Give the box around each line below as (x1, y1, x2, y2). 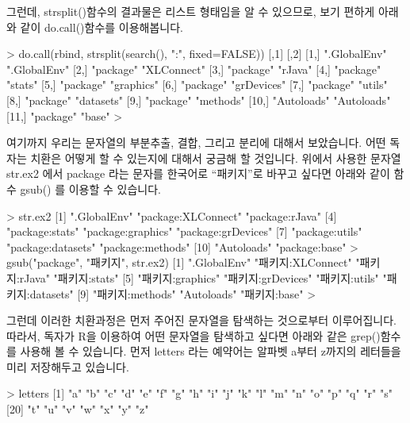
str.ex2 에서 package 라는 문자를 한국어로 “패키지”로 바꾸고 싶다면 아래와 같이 (6, 165, 390, 182)
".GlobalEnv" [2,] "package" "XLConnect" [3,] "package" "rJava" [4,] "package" (6, 60, 381, 77)
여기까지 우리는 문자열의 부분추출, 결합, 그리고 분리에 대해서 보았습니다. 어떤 (6, 134, 386, 151)
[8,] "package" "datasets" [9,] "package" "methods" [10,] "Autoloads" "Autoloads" (6, 91, 391, 108)
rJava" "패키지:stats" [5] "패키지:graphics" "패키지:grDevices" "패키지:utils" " (19, 269, 387, 286)
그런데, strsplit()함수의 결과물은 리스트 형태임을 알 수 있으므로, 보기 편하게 (6, 3, 375, 19)
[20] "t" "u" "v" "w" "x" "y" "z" (6, 401, 149, 417)
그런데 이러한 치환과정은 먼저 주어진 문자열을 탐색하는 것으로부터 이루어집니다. (6, 312, 397, 329)
